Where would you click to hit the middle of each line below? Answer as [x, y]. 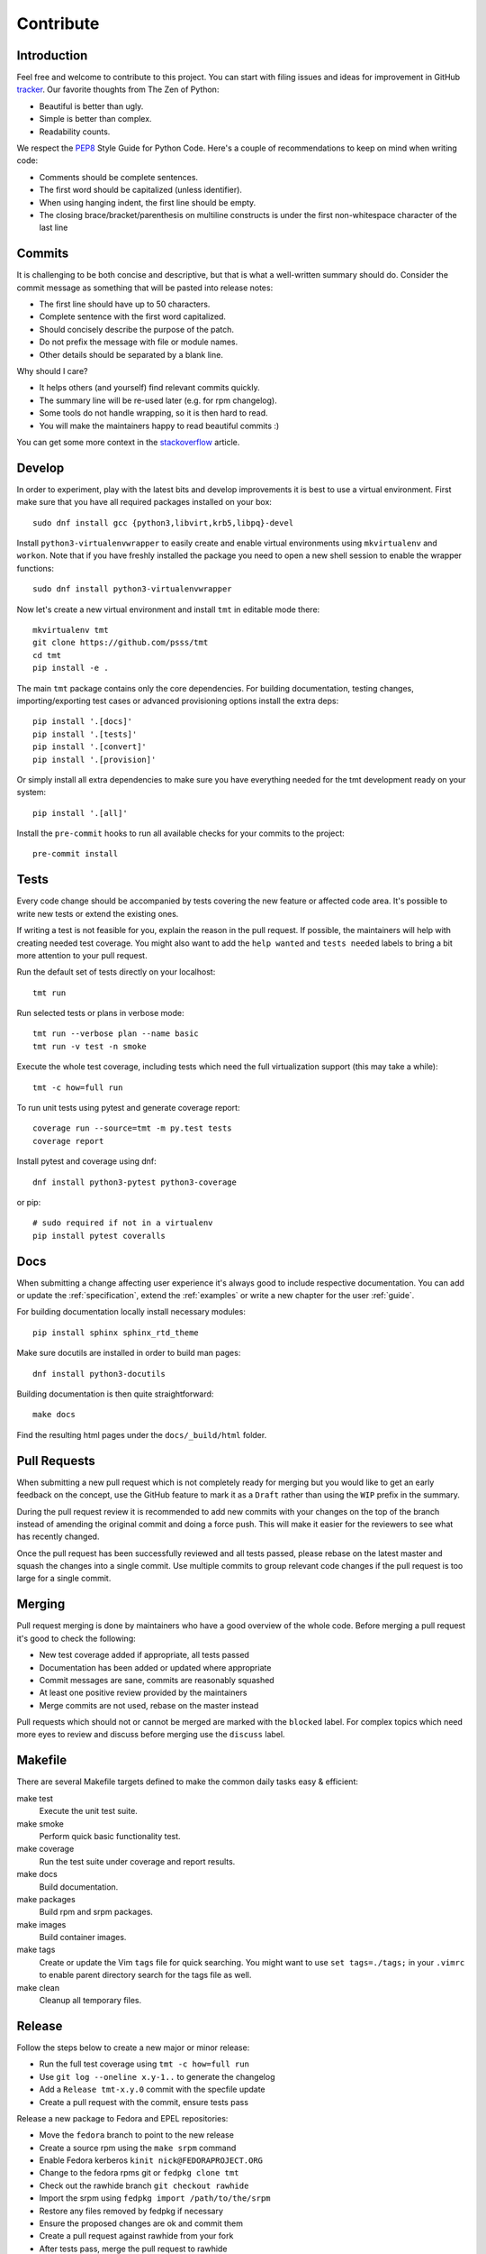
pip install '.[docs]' [83, 722]
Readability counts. [75, 132]
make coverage [45, 1849]
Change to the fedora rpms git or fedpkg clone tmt [139, 2173]
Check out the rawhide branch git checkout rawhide [144, 2185]
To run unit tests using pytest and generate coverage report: [128, 1108]
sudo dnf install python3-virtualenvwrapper [133, 589]
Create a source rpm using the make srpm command [138, 2148]
